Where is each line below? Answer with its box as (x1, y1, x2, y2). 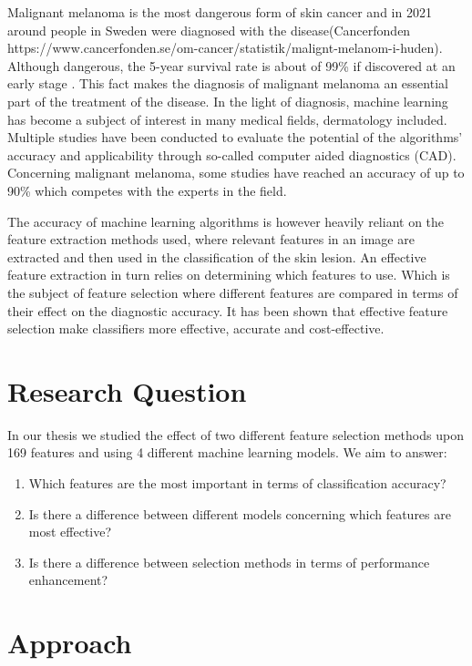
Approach (7, 624, 132, 661)
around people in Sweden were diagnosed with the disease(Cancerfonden (7, 20, 411, 39)
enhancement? (28, 570, 108, 589)
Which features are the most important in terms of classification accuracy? (28, 474, 446, 492)
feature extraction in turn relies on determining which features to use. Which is (7, 265, 450, 284)
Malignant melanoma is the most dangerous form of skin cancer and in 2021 (7, 3, 432, 21)
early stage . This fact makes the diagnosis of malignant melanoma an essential (7, 74, 448, 93)
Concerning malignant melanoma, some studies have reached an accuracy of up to (7, 163, 465, 182)
